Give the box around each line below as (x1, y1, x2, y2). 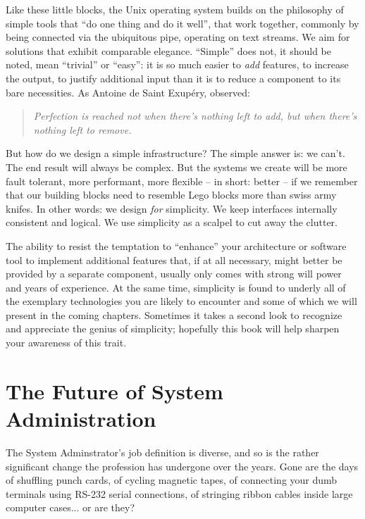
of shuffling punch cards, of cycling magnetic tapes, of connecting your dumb (6, 473, 338, 487)
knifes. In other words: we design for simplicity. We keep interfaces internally (6, 201, 338, 215)
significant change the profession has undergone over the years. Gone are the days (6, 458, 359, 473)
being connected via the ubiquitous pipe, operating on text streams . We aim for (6, 30, 350, 44)
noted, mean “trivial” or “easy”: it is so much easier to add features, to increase (6, 57, 349, 72)
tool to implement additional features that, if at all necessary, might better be (6, 252, 342, 267)
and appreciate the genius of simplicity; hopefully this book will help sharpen (6, 321, 340, 336)
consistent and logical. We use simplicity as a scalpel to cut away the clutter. (6, 215, 338, 230)
